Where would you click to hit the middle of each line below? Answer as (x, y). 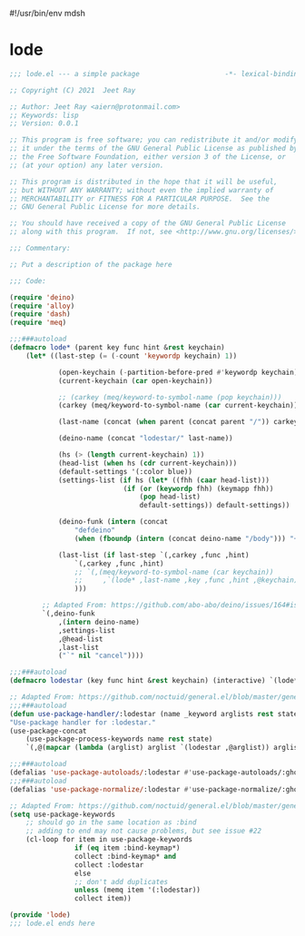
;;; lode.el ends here (52, 924)
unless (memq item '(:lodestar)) (138, 890)
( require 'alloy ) (42, 306)
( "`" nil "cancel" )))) (101, 656)
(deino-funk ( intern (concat (113, 522)
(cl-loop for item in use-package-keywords (109, 840)
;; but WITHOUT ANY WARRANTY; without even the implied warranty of (142, 190)
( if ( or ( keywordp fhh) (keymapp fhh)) (198, 488)
